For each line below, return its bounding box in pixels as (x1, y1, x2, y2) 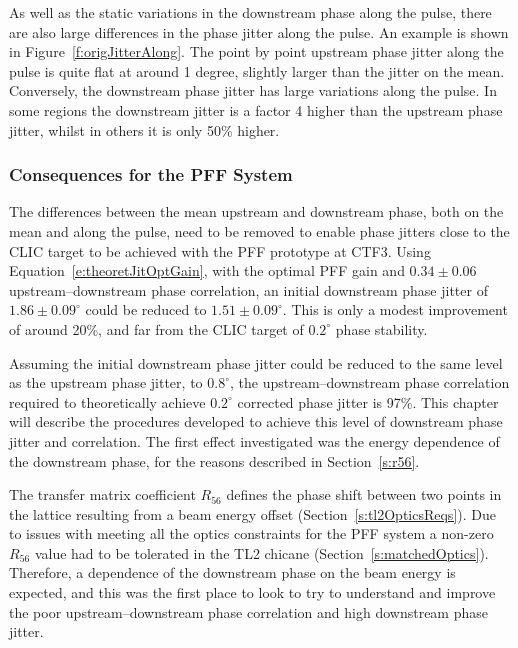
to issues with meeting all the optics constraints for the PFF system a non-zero (9, 523, 494, 544)
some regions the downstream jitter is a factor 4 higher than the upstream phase (9, 99, 503, 120)
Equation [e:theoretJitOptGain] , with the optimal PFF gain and (9, 260, 405, 281)
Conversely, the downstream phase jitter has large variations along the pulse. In (9, 80, 497, 101)
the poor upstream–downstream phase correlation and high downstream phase (9, 601, 488, 622)
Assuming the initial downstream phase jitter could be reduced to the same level (9, 352, 503, 373)
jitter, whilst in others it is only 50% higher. (9, 119, 280, 140)
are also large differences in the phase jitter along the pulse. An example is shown (9, 21, 509, 42)
